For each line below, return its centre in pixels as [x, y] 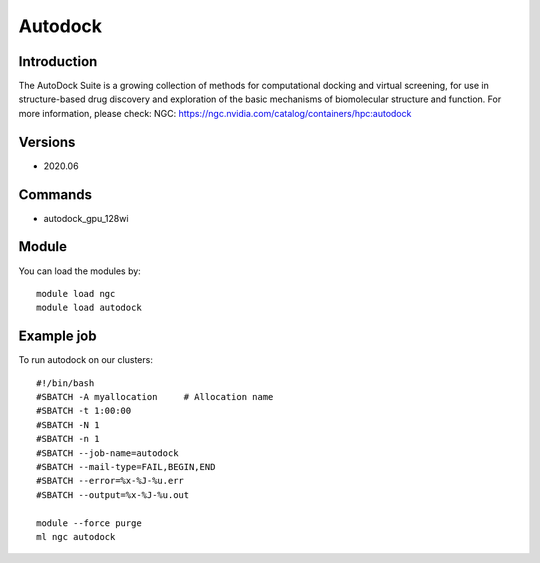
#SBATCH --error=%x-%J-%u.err [110, 481]
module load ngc [76, 293]
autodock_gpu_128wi [86, 218]
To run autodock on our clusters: [86, 360]
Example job [57, 336]
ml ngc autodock [76, 536]
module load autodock [89, 308]
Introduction [58, 61]
